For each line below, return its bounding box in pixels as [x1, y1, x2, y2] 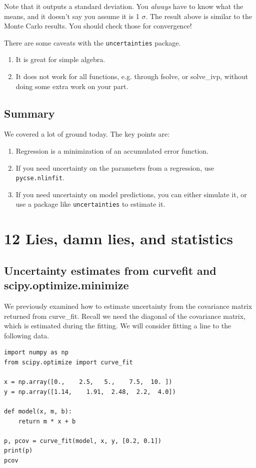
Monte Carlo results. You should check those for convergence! [4, 21, 192, 31]
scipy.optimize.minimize [4, 277, 129, 293]
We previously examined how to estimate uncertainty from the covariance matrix [4, 301, 252, 311]
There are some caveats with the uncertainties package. [4, 37, 181, 48]
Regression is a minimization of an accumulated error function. [15, 146, 208, 156]
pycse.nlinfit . [15, 172, 64, 183]
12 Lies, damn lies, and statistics [4, 228, 233, 249]
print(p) [4, 447, 33, 454]
